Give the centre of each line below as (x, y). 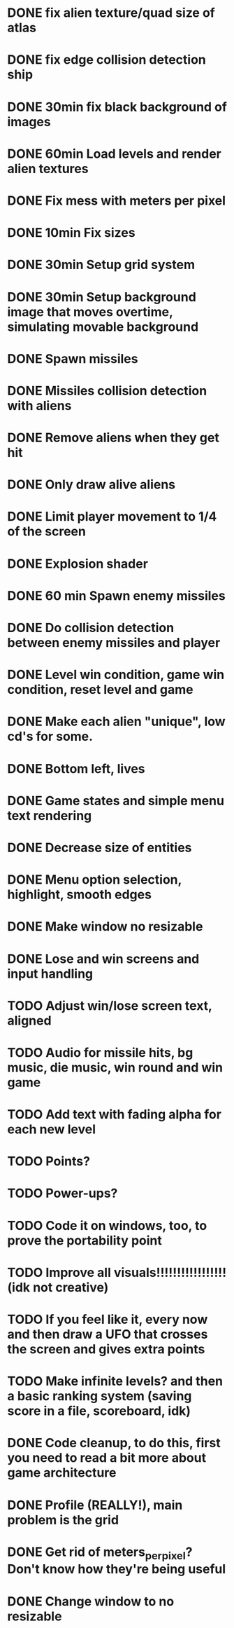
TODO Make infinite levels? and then (115, 1381)
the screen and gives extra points (106, 1349)
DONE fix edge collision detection (107, 60)
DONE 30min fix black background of (117, 107)
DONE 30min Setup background (102, 297)
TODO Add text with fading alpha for (115, 1115)
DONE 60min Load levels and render (115, 154)
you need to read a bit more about (107, 1458)
